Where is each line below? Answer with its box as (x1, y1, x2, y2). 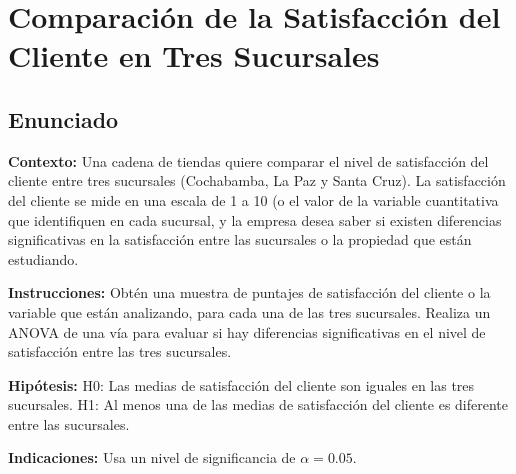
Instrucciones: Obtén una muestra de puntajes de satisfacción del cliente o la (8, 282, 491, 303)
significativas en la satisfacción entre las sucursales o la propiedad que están (8, 229, 472, 250)
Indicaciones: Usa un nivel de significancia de (8, 447, 296, 468)
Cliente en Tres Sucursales (8, 35, 380, 76)
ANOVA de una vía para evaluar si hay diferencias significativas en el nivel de (8, 321, 486, 342)
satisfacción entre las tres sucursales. (8, 341, 232, 362)
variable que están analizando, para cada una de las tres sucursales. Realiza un (8, 301, 491, 322)
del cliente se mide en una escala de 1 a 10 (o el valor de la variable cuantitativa (8, 189, 499, 210)
